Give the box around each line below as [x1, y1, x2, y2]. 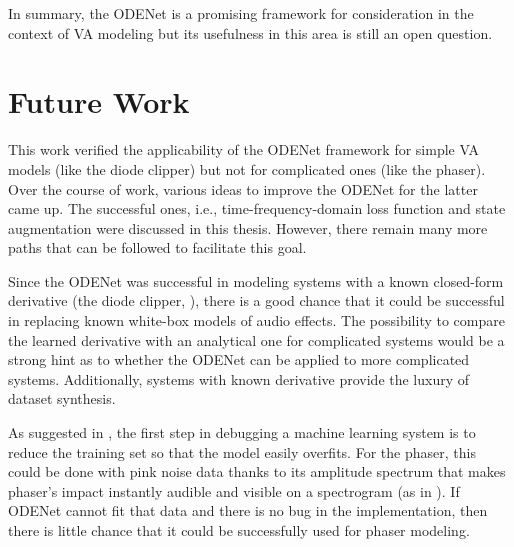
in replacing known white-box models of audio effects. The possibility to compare [8, 310, 505, 331]
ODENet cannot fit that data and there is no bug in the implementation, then [8, 500, 488, 521]
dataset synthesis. [8, 388, 116, 409]
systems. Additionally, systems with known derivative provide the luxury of [8, 368, 470, 389]
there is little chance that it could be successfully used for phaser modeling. [8, 520, 470, 540]
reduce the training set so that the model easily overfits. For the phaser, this [8, 441, 476, 462]
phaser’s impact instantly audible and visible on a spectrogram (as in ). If [8, 480, 460, 501]
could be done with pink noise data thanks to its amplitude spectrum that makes [8, 461, 506, 482]
